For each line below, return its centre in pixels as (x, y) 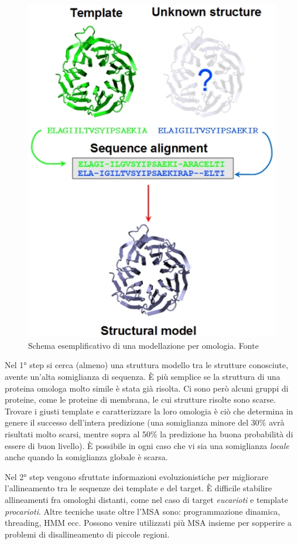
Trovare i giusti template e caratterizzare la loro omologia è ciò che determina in (149, 411)
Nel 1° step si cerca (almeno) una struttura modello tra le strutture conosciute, (147, 365)
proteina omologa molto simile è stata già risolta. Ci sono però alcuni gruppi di (147, 388)
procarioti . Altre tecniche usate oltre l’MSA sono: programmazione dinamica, (143, 511)
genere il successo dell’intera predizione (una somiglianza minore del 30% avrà (145, 422)
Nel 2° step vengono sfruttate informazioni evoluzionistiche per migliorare (137, 476)
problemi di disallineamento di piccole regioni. (87, 534)
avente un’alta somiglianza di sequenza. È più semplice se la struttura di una (143, 376)
